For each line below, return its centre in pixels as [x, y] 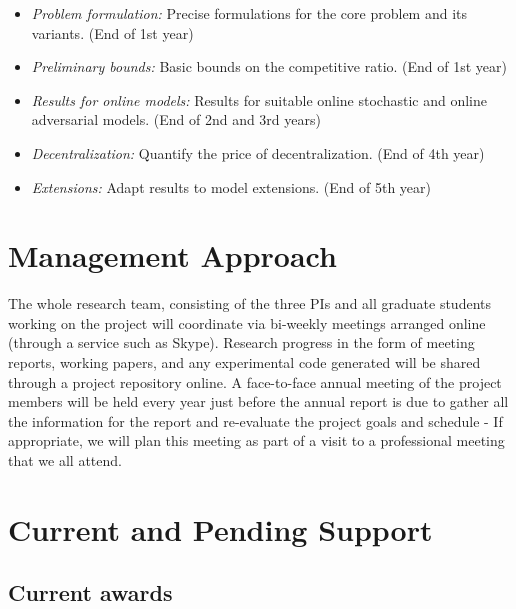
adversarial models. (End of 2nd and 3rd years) [176, 119]
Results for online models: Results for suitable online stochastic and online [259, 99]
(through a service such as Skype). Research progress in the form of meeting [241, 342]
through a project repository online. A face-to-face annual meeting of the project [255, 381]
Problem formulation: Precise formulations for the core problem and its [249, 13]
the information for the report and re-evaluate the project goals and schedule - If [255, 420]
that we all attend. [65, 460]
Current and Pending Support [220, 528]
